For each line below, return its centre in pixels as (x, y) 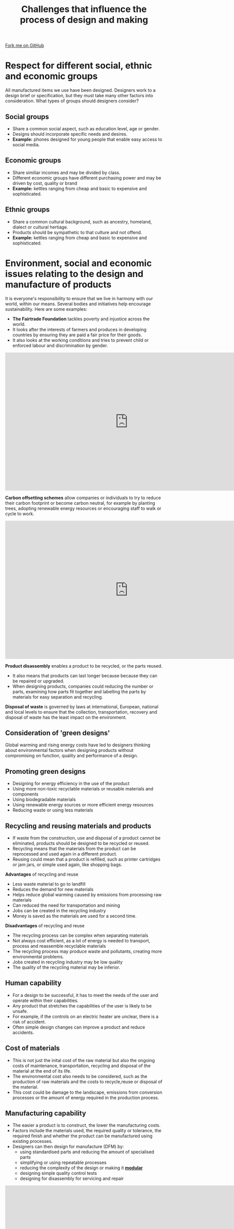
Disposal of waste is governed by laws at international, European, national (82, 706)
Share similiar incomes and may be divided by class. (66, 172)
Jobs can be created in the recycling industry (59, 910)
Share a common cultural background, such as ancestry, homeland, (82, 222)
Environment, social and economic (78, 263)
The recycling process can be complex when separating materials (80, 935)
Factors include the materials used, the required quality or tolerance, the (87, 1131)
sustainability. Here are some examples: (46, 309)
